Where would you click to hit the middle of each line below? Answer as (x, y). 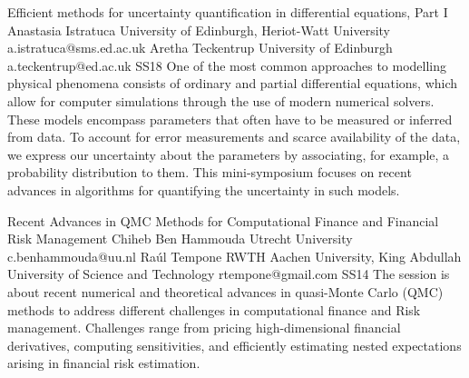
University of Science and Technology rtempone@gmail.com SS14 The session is (229, 274)
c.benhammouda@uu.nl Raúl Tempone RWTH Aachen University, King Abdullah (234, 256)
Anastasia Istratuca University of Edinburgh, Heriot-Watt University (199, 30)
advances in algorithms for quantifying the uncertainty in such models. (204, 189)
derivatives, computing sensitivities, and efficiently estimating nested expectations (234, 345)
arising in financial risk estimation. (104, 363)
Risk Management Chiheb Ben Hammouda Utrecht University (180, 239)
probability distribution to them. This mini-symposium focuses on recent (210, 172)
